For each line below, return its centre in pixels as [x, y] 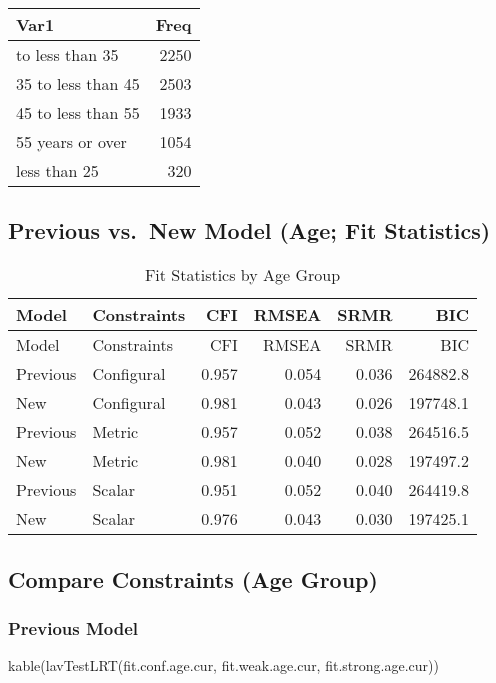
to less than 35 [67, 54]
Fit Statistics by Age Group [242, 275]
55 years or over [71, 141]
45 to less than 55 [78, 112]
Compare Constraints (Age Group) [193, 578]
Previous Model [73, 627]
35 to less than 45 [78, 83]
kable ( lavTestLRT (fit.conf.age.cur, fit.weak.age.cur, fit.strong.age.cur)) [223, 665]
